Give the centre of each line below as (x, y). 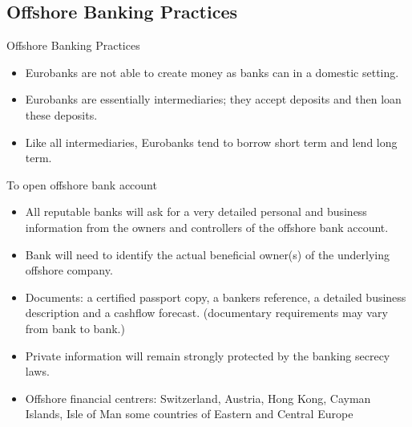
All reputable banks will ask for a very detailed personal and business (196, 211)
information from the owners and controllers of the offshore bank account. (207, 227)
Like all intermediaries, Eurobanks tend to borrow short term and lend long (211, 142)
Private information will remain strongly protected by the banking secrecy (208, 355)
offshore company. (69, 270)
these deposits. (61, 114)
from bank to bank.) (75, 328)
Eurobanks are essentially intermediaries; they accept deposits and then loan (213, 99)
